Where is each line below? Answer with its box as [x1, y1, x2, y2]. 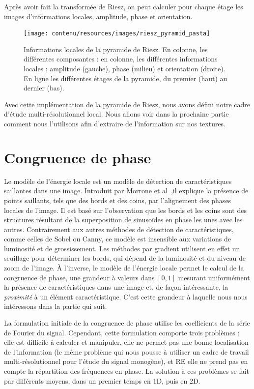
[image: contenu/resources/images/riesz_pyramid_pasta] [24, 30, 210, 37]
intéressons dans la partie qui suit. [4, 301, 107, 311]
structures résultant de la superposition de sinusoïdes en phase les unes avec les [4, 214, 243, 225]
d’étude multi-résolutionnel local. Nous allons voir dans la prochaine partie [4, 109, 229, 119]
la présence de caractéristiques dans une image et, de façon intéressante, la [4, 282, 228, 292]
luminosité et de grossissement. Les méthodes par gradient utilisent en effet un [4, 243, 240, 253]
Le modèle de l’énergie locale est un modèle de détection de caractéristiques [4, 176, 232, 186]
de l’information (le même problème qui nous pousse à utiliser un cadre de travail [4, 346, 249, 357]
